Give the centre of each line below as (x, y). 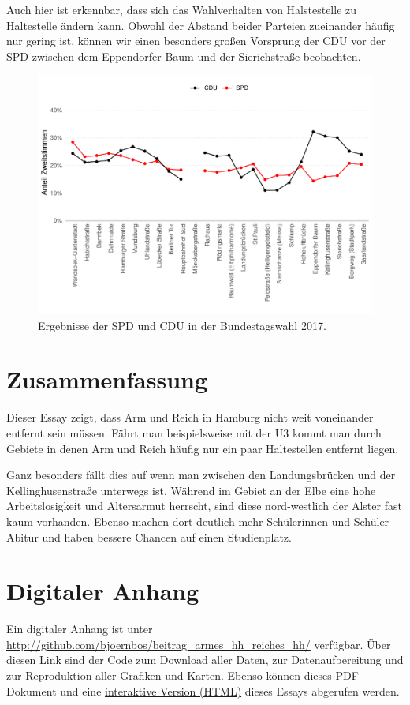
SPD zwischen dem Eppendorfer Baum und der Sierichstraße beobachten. (184, 56)
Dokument (32, 690)
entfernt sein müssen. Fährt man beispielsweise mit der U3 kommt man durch (194, 432)
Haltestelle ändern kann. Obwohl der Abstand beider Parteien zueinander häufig (201, 25)
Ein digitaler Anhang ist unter (80, 629)
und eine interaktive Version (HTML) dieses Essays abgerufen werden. (230, 690)
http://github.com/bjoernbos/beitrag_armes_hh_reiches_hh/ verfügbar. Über (199, 644)
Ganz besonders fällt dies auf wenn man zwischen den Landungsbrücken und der (201, 475)
